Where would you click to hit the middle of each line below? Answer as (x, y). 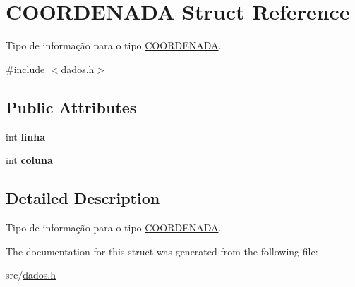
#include (25, 69)
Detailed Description (83, 198)
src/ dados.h (31, 275)
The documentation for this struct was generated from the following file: (162, 251)
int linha (26, 136)
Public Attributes (71, 107)
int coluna (29, 160)
